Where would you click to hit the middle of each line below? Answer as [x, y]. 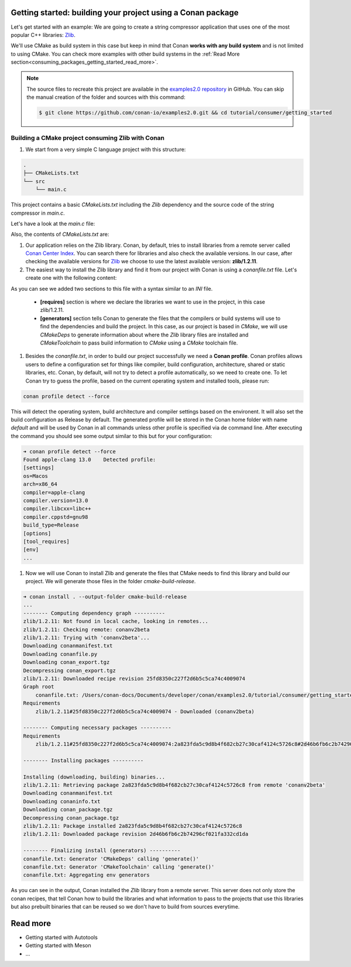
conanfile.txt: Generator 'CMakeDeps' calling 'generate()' [111, 859]
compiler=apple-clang [54, 492]
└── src [34, 181]
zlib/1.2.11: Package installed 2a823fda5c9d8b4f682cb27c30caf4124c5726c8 [133, 826]
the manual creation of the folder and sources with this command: [106, 97]
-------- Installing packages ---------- [83, 760]
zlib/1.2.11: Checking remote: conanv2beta [87, 629]
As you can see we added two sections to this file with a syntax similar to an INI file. [112, 288]
